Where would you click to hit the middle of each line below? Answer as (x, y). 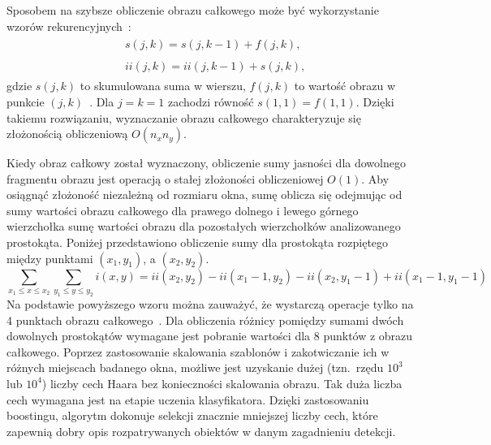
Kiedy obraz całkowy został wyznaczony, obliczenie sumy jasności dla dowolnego (206, 163)
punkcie (26, 101)
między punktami (50, 258)
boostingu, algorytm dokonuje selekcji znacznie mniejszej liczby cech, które (192, 415)
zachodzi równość (211, 101)
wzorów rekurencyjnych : (69, 26)
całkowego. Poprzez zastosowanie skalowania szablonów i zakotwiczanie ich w (198, 351)
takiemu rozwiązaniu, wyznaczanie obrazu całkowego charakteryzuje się (184, 117)
